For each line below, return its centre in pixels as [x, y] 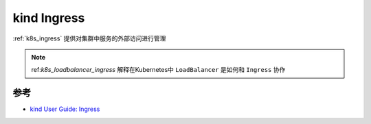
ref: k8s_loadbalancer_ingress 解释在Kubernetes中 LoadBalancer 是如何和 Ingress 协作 [158, 70]
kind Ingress [49, 18]
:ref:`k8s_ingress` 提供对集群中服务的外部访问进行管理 [89, 38]
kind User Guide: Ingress [65, 109]
